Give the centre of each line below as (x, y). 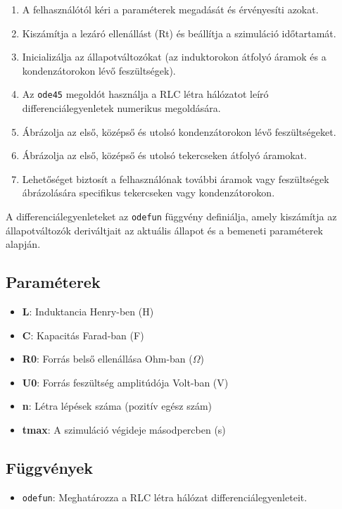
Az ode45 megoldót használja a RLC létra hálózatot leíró (145, 94)
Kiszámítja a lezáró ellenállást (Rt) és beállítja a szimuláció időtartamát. (179, 33)
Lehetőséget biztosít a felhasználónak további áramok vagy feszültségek (176, 178)
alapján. (23, 244)
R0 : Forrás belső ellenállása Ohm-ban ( (107, 359)
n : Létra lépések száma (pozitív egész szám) (117, 406)
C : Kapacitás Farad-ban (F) (83, 335)
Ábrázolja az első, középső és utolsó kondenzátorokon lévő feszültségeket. (179, 131)
